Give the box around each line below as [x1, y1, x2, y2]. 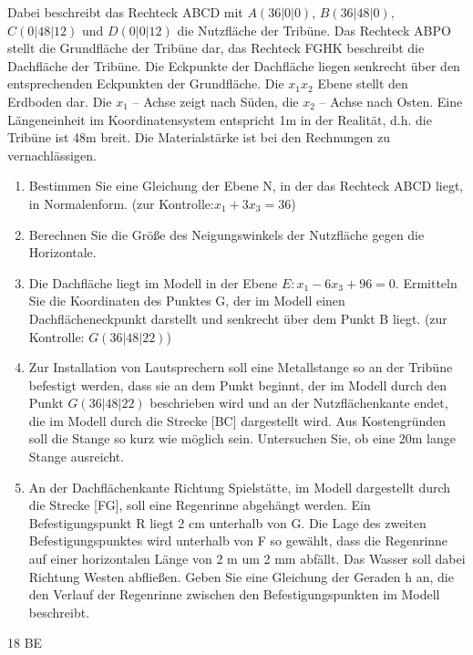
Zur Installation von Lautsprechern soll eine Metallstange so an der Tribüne [28, 358, 453, 377]
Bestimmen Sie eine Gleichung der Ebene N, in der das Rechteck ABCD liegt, [28, 176, 464, 195]
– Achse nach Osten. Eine [319, 91, 463, 110]
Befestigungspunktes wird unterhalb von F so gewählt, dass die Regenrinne [28, 531, 448, 550]
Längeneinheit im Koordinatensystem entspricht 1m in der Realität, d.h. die [7, 109, 432, 129]
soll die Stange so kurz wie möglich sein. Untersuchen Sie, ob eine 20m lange [28, 429, 456, 448]
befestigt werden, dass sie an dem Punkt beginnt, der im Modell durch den [28, 375, 447, 394]
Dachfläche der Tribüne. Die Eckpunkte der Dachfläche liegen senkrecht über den [7, 56, 460, 75]
